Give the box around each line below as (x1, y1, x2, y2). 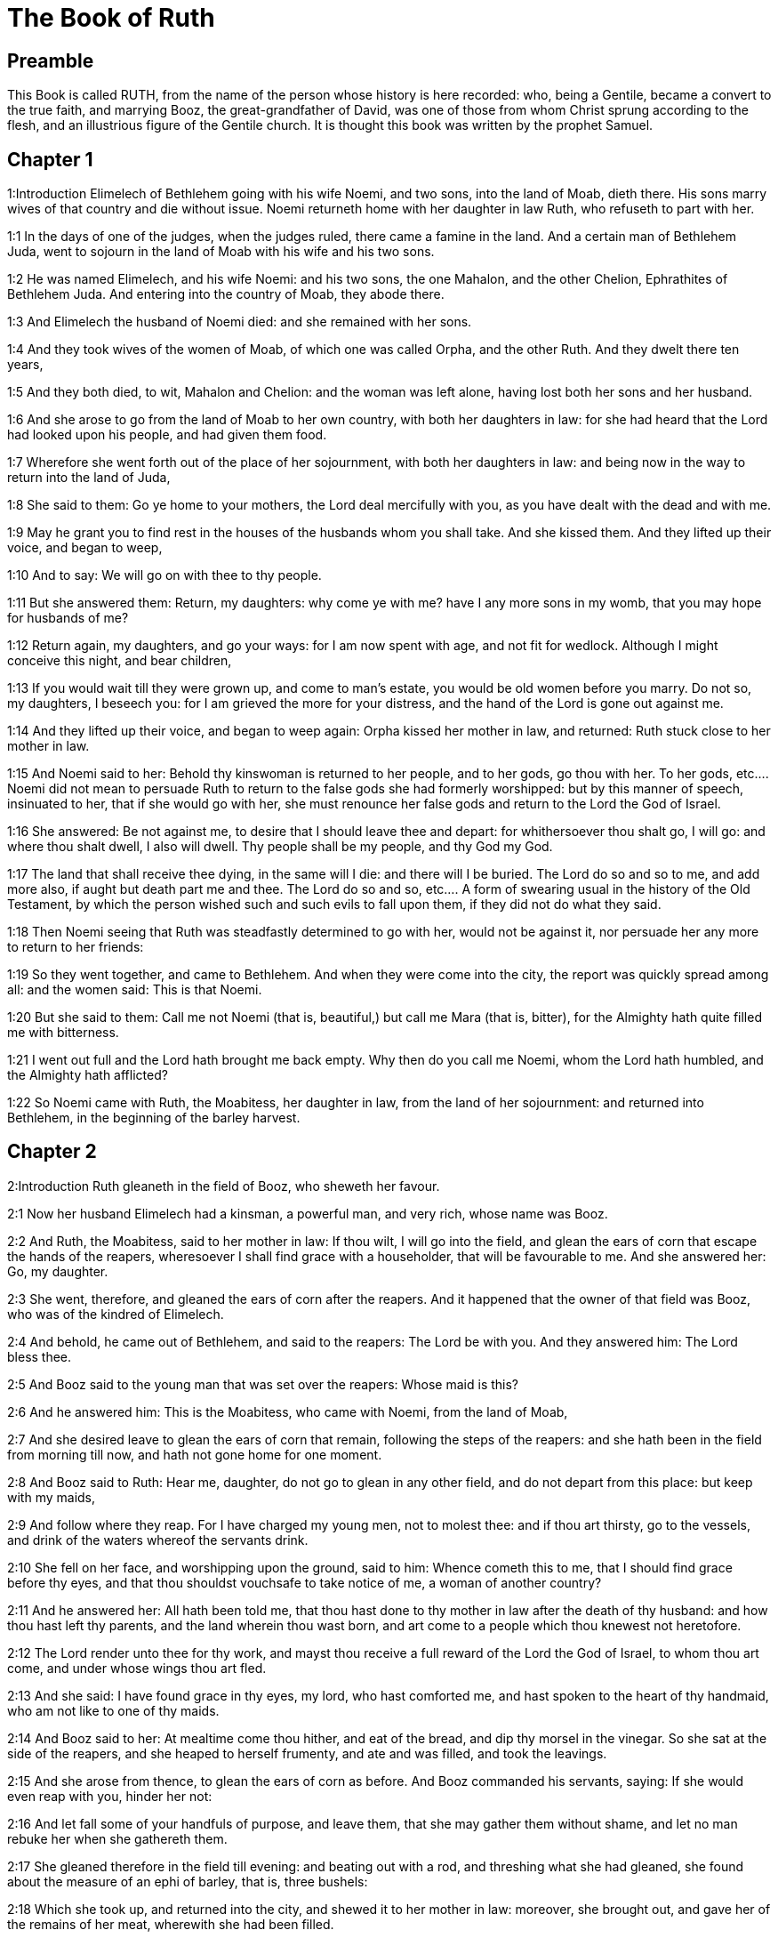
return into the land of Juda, (7, 470, 171, 486)
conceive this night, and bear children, (7, 653, 232, 669)
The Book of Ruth (7, 3, 215, 33)
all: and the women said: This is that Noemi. (7, 982, 262, 998)
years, (7, 357, 44, 373)
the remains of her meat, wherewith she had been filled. (7, 1916, 334, 1932)
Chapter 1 (7, 148, 93, 171)
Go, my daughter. (7, 1263, 108, 1279)
